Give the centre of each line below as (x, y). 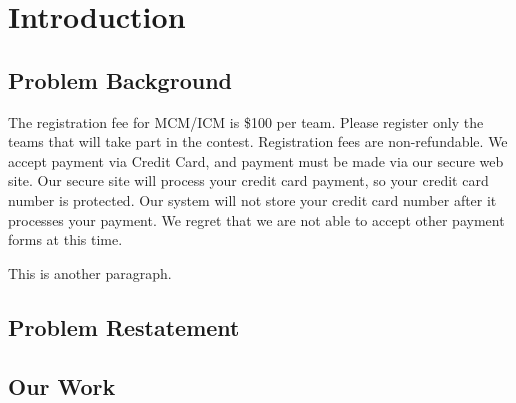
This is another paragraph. (90, 272)
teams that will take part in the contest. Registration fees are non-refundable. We (258, 141)
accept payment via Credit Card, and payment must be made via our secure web (256, 160)
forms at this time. (65, 239)
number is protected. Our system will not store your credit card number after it (252, 199)
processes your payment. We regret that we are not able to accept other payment (256, 219)
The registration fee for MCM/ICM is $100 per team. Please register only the (246, 121)
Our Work (62, 385)
